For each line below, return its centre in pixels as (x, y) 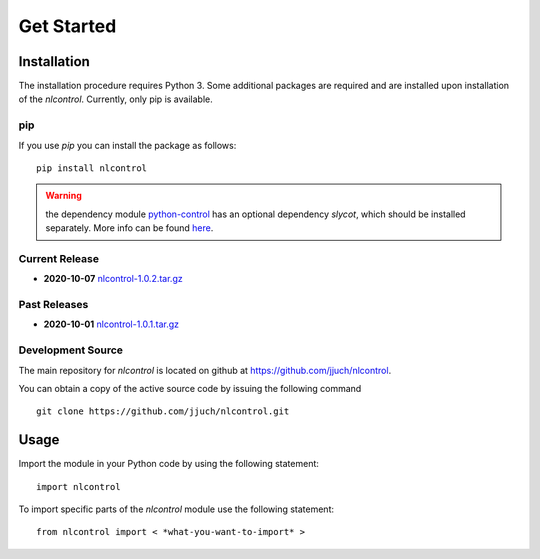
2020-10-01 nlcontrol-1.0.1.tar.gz (111, 324)
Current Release (59, 258)
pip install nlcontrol (92, 168)
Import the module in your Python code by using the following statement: (169, 464)
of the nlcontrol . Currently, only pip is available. (116, 99)
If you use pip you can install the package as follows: (127, 145)
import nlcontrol (78, 486)
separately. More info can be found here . (129, 228)
